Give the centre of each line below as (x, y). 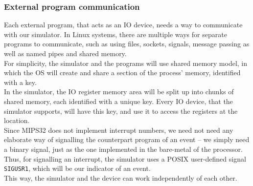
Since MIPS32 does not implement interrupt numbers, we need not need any (119, 130)
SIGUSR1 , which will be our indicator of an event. (77, 168)
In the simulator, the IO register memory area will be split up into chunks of (119, 92)
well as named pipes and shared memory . (65, 53)
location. (17, 120)
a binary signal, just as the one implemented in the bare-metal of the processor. (123, 149)
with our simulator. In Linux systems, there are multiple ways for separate (115, 34)
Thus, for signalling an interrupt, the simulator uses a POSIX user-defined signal (125, 158)
